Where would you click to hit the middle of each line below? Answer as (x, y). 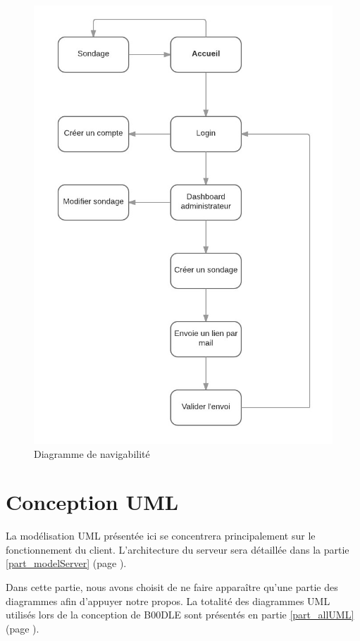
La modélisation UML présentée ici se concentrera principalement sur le (161, 536)
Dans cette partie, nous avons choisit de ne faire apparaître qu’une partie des (172, 587)
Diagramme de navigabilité (92, 453)
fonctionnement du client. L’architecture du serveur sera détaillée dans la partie (178, 549)
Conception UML (92, 502)
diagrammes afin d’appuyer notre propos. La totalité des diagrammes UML (168, 600)
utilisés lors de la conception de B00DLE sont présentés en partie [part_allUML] (180, 615)
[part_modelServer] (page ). (66, 563)
